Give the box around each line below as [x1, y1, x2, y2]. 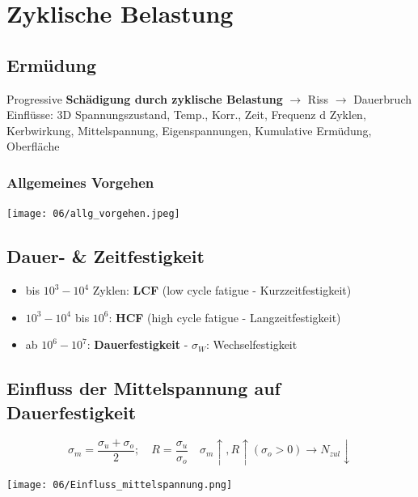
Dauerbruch [353, 90, 412, 107]
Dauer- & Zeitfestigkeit [6, 244, 205, 269]
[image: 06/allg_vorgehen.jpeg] [6, 208, 180, 220]
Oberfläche [6, 138, 60, 155]
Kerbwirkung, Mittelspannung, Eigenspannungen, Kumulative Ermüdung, [6, 121, 372, 138]
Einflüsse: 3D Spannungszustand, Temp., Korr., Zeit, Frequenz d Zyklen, [6, 106, 366, 123]
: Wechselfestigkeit [206, 336, 298, 353]
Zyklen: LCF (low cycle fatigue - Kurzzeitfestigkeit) [92, 282, 352, 299]
